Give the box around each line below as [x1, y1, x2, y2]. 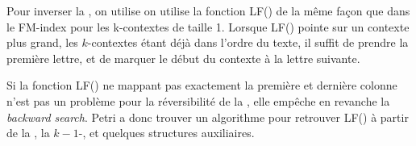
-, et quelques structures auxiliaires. [78, 124, 255, 141]
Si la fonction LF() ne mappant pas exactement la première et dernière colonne [6, 77, 397, 94]
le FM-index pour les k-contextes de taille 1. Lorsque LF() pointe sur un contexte [6, 18, 410, 35]
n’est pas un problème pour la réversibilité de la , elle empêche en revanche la [6, 92, 390, 109]
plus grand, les [6, 34, 78, 51]
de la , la [6, 124, 50, 141]
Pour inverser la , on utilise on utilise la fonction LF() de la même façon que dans [6, 2, 410, 19]
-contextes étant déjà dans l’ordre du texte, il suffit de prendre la [87, 34, 409, 51]
